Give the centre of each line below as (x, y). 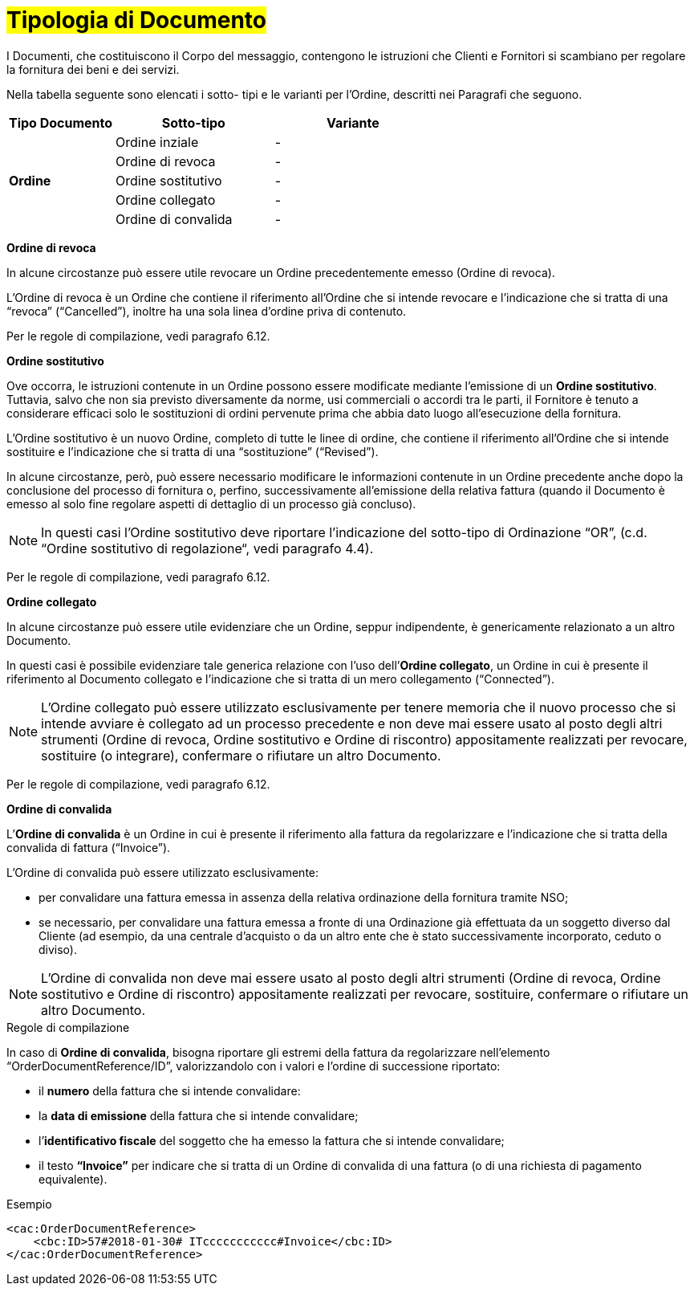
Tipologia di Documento (137, 20)
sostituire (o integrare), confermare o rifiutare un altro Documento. (241, 755)
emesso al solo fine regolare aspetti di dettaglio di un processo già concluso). (211, 503)
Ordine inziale (157, 142)
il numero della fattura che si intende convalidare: (170, 1090)
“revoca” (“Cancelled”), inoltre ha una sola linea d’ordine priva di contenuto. (207, 311)
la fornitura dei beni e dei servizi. (93, 69)
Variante (353, 122)
